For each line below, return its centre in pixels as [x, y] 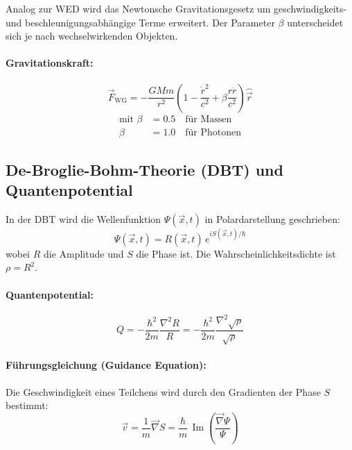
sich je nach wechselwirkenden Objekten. [92, 36]
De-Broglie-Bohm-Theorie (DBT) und [144, 170]
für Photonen [213, 132]
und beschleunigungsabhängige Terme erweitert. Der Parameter [140, 22]
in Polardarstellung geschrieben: [272, 219]
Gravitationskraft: [50, 63]
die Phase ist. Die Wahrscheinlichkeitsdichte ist [236, 253]
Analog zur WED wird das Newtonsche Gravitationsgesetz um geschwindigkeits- [176, 8]
